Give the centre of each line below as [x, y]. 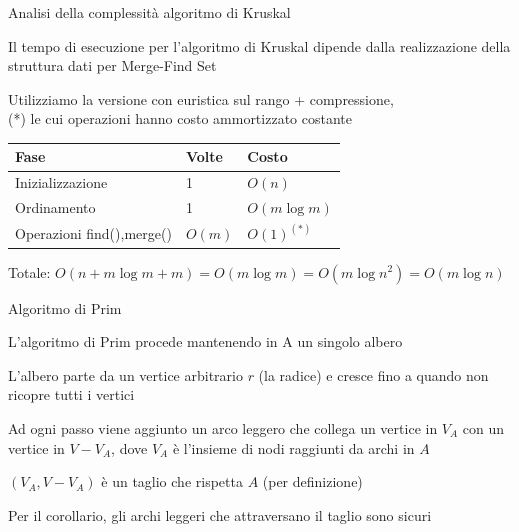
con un [483, 427]
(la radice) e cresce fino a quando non [373, 374]
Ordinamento [55, 207]
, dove [129, 447]
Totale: [29, 271]
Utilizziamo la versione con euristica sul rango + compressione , [201, 98]
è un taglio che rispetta [172, 481]
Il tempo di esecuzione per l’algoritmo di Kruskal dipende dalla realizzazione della [259, 45]
